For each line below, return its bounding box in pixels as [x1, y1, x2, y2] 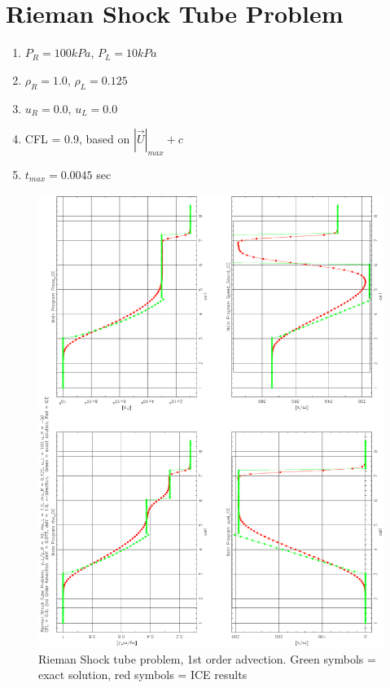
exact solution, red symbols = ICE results [38, 666, 248, 683]
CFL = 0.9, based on [24, 130, 130, 147]
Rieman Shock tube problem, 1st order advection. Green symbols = [38, 650, 376, 667]
